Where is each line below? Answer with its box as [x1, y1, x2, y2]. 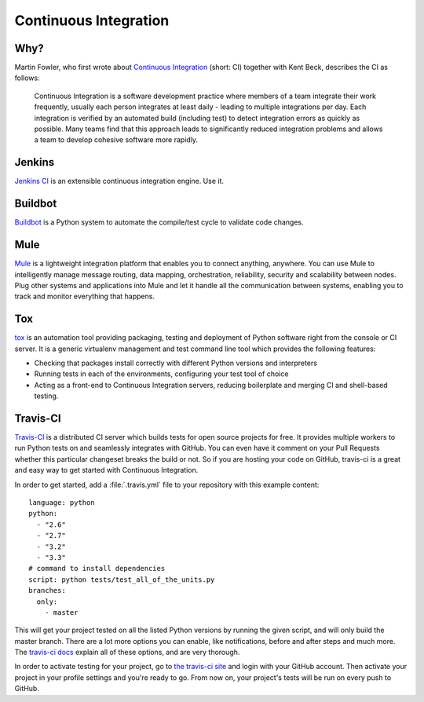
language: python [28, 499, 95, 507]
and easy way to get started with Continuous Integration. [14, 466, 199, 475]
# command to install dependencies [28, 564, 166, 573]
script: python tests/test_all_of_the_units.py [28, 575, 215, 584]
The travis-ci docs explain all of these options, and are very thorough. [14, 648, 240, 657]
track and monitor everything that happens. [14, 291, 155, 302]
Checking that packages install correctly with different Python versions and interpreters [34, 358, 318, 367]
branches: [28, 586, 66, 595]
